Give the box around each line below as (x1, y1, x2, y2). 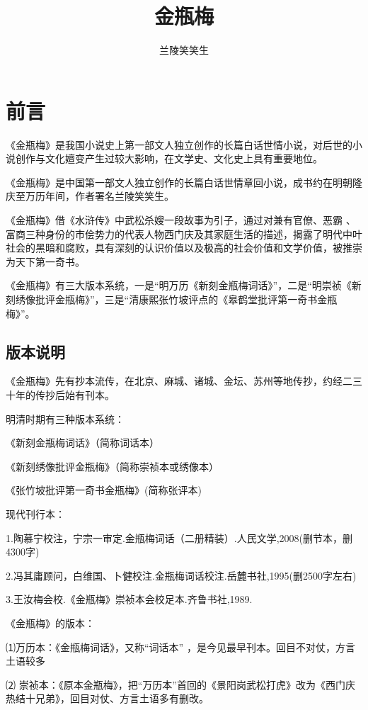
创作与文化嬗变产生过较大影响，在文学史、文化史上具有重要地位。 (15, 151, 323, 166)
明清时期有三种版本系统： (6, 411, 125, 426)
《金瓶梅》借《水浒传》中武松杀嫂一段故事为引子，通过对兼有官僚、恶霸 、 (6, 213, 356, 227)
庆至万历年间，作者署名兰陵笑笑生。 (6, 188, 174, 203)
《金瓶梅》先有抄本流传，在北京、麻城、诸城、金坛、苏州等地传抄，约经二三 (6, 373, 362, 388)
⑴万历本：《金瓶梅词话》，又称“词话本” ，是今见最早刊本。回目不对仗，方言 (6, 639, 355, 654)
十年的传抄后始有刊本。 (6, 387, 115, 402)
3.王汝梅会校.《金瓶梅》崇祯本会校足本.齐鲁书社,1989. (6, 592, 253, 607)
